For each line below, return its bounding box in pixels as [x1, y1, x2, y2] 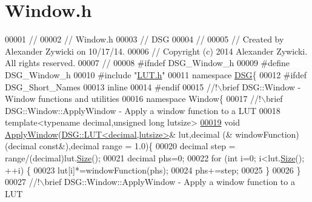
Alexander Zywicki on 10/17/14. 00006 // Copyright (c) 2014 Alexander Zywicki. [5, 44, 308, 57]
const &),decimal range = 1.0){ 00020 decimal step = [39, 140, 236, 152]
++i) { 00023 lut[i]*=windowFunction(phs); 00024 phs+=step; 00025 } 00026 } [5, 163, 301, 176]
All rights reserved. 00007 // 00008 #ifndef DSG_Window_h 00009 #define [5, 56, 290, 69]
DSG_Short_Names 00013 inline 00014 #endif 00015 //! [5, 80, 217, 93]
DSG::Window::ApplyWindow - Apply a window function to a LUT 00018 [5, 104, 280, 116]
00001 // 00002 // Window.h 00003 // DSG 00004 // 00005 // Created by [5, 33, 284, 45]
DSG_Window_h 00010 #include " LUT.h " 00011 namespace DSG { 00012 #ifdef [5, 68, 307, 81]
